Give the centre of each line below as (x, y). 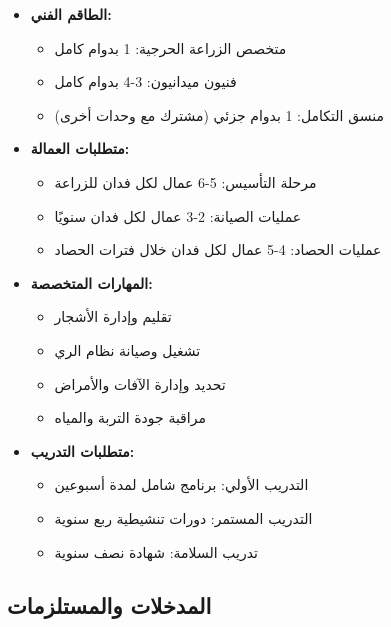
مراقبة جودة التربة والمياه (130, 417)
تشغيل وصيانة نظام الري (127, 349)
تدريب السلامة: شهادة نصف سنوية (156, 551)
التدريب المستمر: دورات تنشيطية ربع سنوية (183, 517)
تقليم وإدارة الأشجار (113, 316)
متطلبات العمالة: (80, 148)
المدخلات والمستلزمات (109, 605)
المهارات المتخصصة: (91, 282)
